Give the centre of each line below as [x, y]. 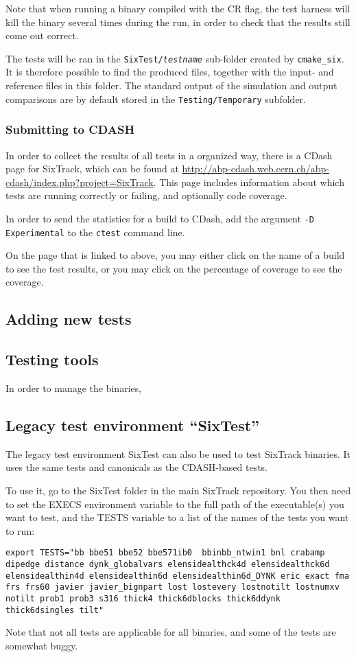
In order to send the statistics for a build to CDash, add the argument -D [160, 218]
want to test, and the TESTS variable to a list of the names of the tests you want [177, 517]
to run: [20, 530]
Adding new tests [69, 319]
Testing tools [52, 359]
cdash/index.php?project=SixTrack [80, 182]
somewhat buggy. [42, 645]
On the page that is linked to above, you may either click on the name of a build [175, 255]
